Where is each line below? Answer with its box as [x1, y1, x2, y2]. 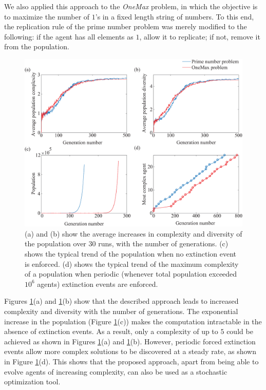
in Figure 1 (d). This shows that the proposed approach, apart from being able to [4, 356, 259, 366]
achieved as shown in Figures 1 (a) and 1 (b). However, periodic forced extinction [4, 336, 256, 346]
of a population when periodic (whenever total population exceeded [25, 268, 237, 279]
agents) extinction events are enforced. [37, 278, 158, 289]
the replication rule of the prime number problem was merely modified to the [4, 21, 247, 32]
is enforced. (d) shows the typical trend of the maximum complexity [25, 258, 239, 269]
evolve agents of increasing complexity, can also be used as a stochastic [4, 366, 227, 377]
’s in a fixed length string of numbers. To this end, [95, 11, 254, 22]
